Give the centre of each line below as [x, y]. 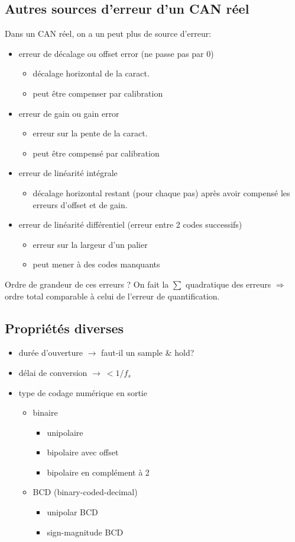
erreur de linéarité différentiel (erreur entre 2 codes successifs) [130, 224]
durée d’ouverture [51, 353]
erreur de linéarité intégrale [68, 173]
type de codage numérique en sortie [83, 392]
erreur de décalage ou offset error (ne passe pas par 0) [116, 53]
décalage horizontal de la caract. [91, 73]
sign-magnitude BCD [85, 532]
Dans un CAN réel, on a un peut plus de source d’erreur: [108, 34]
